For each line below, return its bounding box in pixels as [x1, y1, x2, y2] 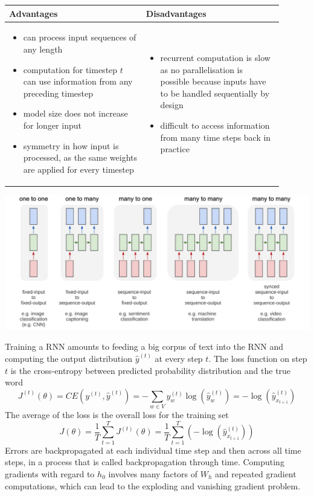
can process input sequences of [23, 31, 136, 43]
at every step [155, 352, 203, 364]
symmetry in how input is [23, 139, 119, 152]
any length [23, 42, 63, 55]
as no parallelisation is [160, 63, 243, 76]
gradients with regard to [5, 467, 95, 480]
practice [160, 143, 190, 155]
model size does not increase [23, 107, 128, 120]
